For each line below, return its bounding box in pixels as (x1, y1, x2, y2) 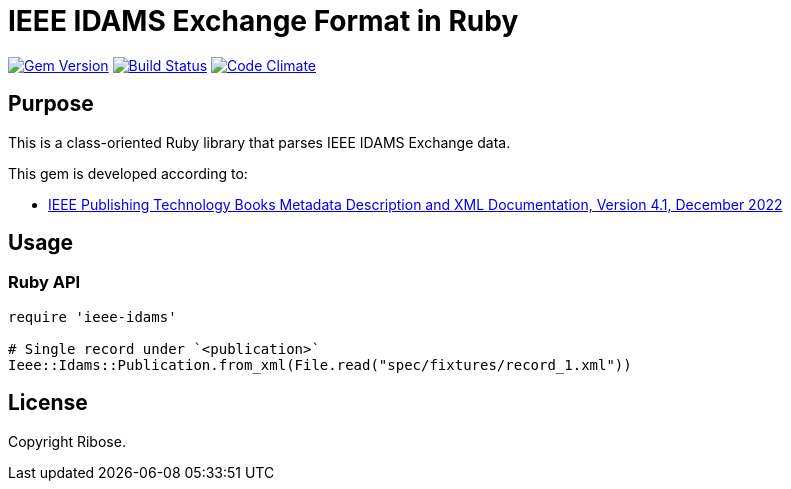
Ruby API (8, 272, 81, 293)
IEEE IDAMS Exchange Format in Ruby (8, 4, 519, 38)
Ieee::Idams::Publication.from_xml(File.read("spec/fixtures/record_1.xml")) (8, 356, 632, 373)
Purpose (8, 91, 94, 117)
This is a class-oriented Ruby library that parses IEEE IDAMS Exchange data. (8, 133, 511, 151)
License (8, 390, 88, 416)
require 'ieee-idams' (8, 308, 177, 325)
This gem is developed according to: (8, 164, 248, 182)
